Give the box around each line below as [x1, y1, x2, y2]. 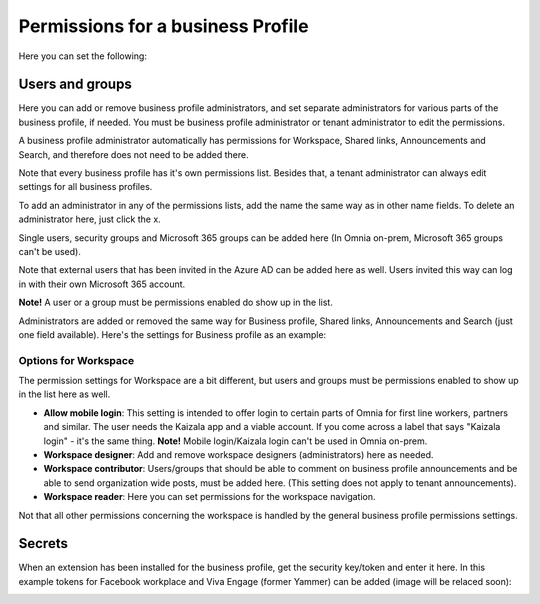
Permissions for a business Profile [18, 15, 309, 37]
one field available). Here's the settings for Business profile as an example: [18, 328, 327, 340]
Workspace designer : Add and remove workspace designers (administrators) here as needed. [43, 449, 434, 461]
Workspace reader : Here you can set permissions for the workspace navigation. [43, 491, 376, 503]
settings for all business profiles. [18, 181, 153, 193]
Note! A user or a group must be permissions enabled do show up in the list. [18, 296, 334, 309]
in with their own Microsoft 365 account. [18, 278, 186, 290]
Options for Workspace [18, 353, 135, 367]
